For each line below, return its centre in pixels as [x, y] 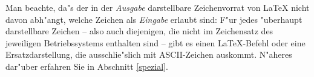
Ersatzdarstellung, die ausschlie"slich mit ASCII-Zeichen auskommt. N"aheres [149, 54]
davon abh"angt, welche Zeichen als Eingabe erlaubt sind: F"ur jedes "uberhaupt [154, 19]
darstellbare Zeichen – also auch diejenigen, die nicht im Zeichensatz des [139, 31]
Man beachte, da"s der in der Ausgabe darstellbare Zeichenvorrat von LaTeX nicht [158, 7]
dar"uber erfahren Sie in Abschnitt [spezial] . [87, 66]
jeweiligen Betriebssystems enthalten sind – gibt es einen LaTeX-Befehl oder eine [155, 42]
